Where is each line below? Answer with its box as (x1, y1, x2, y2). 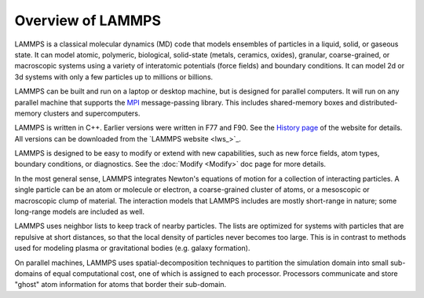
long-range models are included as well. (14, 207, 145, 216)
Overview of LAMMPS (14, 12, 161, 29)
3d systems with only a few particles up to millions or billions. (14, 72, 214, 82)
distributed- (359, 97, 398, 107)
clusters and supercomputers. (43, 109, 141, 118)
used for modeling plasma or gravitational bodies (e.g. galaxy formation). (14, 244, 250, 253)
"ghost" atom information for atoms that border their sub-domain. (14, 280, 227, 289)
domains (14, 268, 43, 278)
